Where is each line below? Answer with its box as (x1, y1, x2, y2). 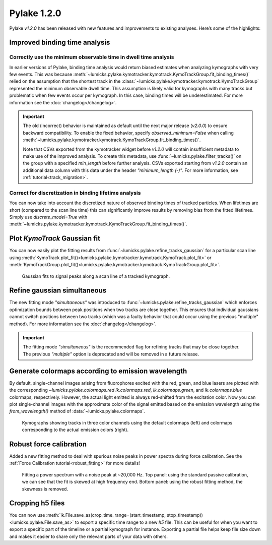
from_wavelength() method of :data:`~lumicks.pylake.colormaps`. (9, 408, 146, 414)
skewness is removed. (22, 486, 68, 492)
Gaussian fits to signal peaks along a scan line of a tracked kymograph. (22, 273, 170, 279)
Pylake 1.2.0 (9, 8, 61, 19)
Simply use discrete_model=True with (9, 214, 88, 220)
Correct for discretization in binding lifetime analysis (9, 189, 141, 196)
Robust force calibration (9, 440, 87, 448)
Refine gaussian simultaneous (9, 286, 107, 295)
